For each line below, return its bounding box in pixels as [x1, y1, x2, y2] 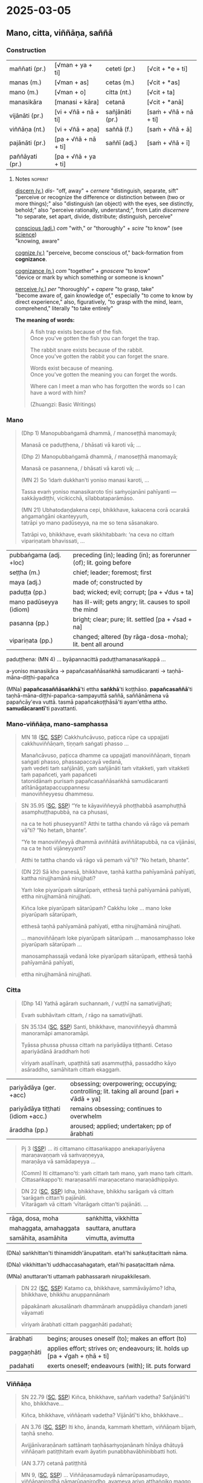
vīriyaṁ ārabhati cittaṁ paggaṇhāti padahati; [21, 1320, 133, 1328]
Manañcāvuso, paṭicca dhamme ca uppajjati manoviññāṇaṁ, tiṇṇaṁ [21, 751, 191, 759]
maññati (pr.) [9, 64, 47, 73]
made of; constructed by [72, 578, 143, 587]
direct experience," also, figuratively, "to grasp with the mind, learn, [14, 298, 183, 306]
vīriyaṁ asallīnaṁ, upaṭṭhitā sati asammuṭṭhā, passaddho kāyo [21, 1059, 176, 1067]
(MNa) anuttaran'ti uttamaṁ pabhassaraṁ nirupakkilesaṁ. [6, 1272, 151, 1280]
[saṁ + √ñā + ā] [147, 125, 192, 133]
